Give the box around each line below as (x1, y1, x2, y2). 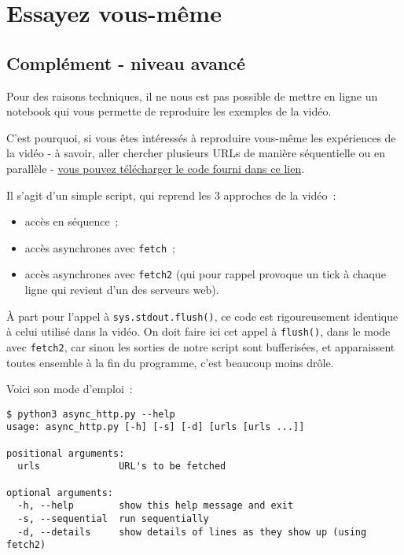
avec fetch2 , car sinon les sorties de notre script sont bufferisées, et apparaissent (6, 338, 395, 355)
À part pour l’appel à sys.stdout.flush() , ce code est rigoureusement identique (6, 307, 398, 324)
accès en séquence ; (24, 213, 119, 230)
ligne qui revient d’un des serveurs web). (24, 281, 219, 298)
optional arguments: (6, 487, 114, 498)
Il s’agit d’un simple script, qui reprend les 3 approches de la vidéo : (6, 186, 336, 203)
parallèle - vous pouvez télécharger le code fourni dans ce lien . (6, 160, 305, 176)
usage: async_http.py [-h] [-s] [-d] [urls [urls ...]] (6, 421, 305, 433)
